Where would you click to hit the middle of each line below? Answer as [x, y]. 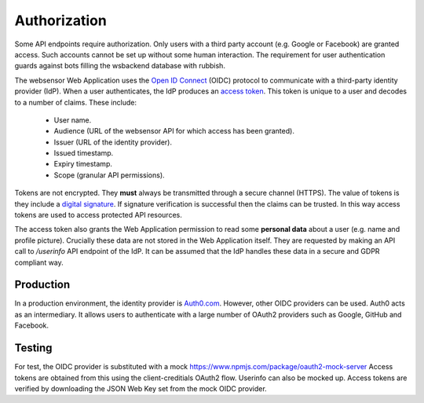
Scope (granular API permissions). [109, 175]
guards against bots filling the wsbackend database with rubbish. [120, 66]
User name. [73, 120]
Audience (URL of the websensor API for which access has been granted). [174, 131]
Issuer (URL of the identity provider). [113, 142]
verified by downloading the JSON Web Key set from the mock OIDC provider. [141, 388]
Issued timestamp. [84, 153]
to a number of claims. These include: [76, 102]
